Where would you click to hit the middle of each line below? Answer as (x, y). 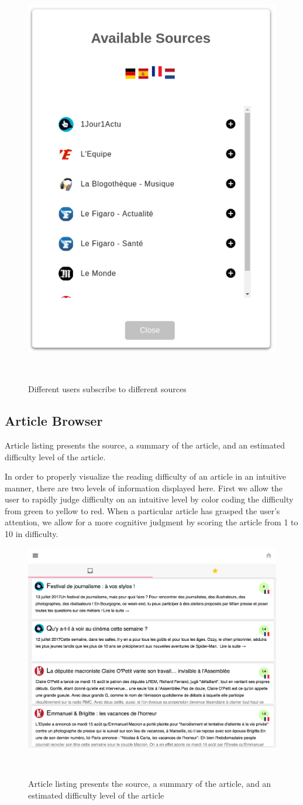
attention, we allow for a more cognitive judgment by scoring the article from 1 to (151, 522)
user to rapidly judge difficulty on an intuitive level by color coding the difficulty (149, 499)
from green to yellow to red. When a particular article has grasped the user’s (142, 510)
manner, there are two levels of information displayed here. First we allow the (144, 488)
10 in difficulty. (32, 534)
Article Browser (54, 421)
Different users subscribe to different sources (107, 389)
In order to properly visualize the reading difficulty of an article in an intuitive (146, 476)
